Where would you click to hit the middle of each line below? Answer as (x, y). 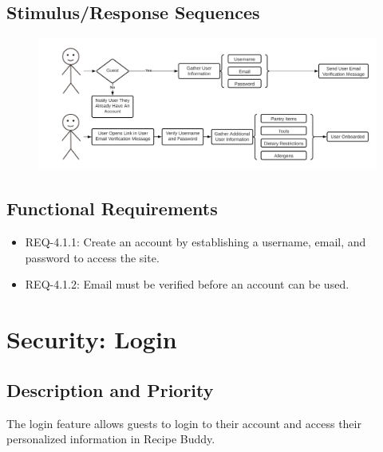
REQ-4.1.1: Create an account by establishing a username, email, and (195, 242)
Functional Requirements (112, 208)
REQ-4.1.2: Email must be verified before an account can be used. (187, 284)
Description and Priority (110, 389)
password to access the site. (92, 257)
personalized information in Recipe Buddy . (111, 439)
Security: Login (92, 339)
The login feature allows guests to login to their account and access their (184, 423)
